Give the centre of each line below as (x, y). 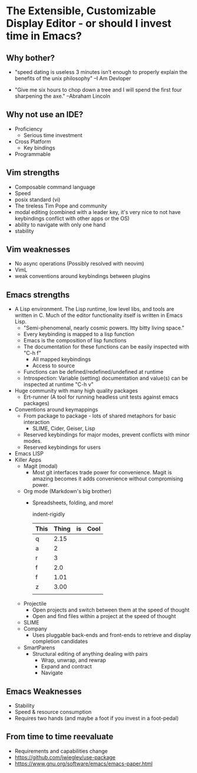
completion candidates (60, 641)
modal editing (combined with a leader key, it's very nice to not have (98, 212)
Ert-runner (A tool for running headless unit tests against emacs (101, 397)
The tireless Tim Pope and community (61, 206)
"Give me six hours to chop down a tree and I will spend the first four (98, 90)
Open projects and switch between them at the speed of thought (111, 610)
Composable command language (55, 187)
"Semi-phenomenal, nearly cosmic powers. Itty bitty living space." (104, 328)
